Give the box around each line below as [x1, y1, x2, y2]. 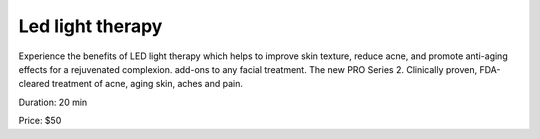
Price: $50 [18, 115, 62, 127]
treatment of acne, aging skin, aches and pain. [51, 78, 244, 90]
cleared [18, 78, 50, 90]
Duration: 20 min [18, 96, 88, 108]
